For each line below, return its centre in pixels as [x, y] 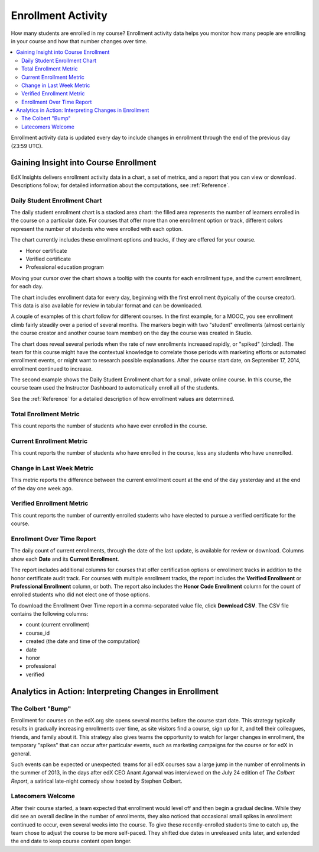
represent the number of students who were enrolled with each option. [97, 229]
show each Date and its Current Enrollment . [65, 559]
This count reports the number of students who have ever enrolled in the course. [109, 426]
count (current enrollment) [58, 625]
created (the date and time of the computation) [83, 641]
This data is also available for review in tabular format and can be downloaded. [107, 306]
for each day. [27, 287]
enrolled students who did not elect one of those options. [81, 594]
